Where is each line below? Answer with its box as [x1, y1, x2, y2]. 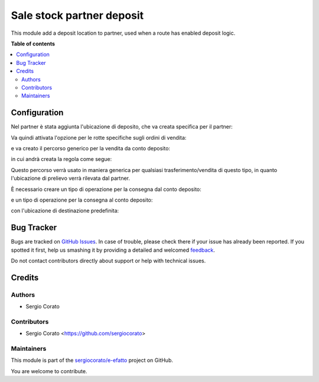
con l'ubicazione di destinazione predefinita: [11, 207, 119, 215]
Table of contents [11, 40, 56, 47]
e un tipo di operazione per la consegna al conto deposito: [11, 196, 153, 203]
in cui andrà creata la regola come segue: [11, 156, 112, 163]
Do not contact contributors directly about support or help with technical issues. [11, 257, 206, 264]
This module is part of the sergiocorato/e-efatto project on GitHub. [11, 357, 174, 364]
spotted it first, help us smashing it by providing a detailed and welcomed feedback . [11, 246, 216, 253]
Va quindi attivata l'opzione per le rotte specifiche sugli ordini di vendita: [11, 134, 187, 141]
